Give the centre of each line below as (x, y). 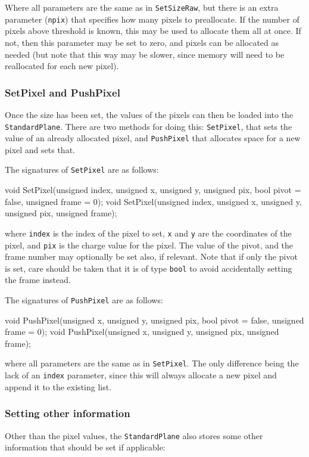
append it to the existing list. (58, 386)
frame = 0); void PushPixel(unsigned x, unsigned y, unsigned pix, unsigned (142, 332)
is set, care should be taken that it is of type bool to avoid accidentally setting (149, 268)
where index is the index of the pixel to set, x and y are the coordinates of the (148, 233)
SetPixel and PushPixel (63, 92)
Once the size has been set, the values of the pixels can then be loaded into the (149, 114)
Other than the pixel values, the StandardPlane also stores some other (134, 435)
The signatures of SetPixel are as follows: (82, 170)
